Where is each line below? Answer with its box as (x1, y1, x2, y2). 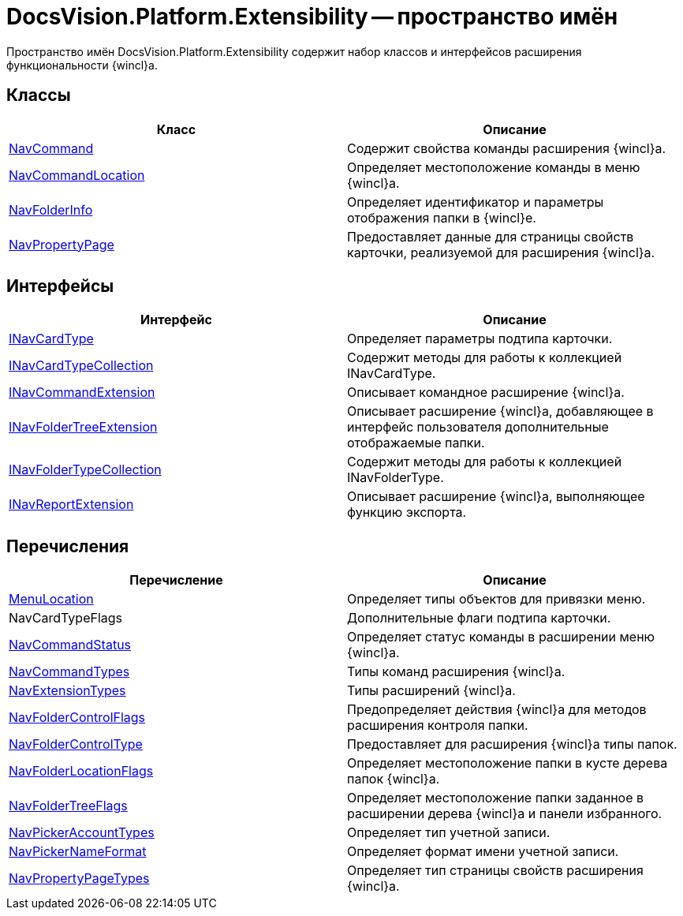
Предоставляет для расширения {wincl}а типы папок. (347, 736, 677, 753)
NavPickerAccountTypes (9, 824, 155, 841)
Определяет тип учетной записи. (347, 824, 551, 841)
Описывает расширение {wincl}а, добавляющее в (347, 403, 654, 420)
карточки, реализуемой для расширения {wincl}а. (347, 244, 655, 260)
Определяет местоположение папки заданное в (347, 790, 644, 806)
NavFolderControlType (9, 736, 143, 753)
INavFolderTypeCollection (9, 462, 162, 478)
